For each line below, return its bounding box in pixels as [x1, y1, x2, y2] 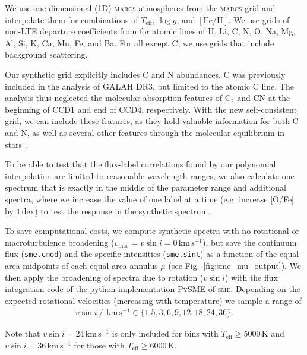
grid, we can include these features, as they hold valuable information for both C [5, 115, 299, 127]
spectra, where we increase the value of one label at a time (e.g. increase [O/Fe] [5, 192, 295, 205]
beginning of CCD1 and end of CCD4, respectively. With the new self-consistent [5, 103, 297, 115]
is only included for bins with [112, 327, 219, 340]
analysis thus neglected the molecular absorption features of [5, 91, 223, 104]
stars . [5, 138, 27, 150]
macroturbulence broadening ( [5, 236, 115, 248]
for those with [74, 339, 125, 351]
